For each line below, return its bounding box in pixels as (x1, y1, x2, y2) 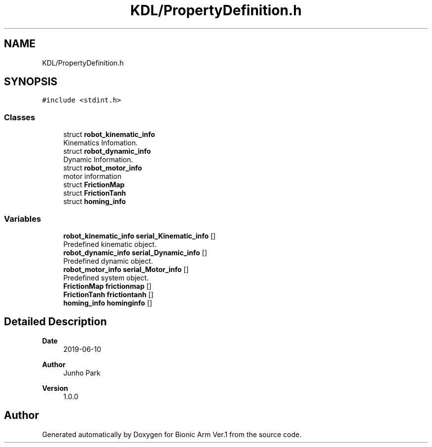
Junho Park (63, 368, 101, 377)
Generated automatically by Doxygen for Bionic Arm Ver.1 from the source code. (42, 430, 302, 439)
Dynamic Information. (63, 155, 133, 164)
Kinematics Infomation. (63, 138, 138, 147)
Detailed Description (4, 315, 107, 328)
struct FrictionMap (63, 180, 125, 189)
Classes (4, 112, 36, 122)
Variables (4, 213, 41, 224)
